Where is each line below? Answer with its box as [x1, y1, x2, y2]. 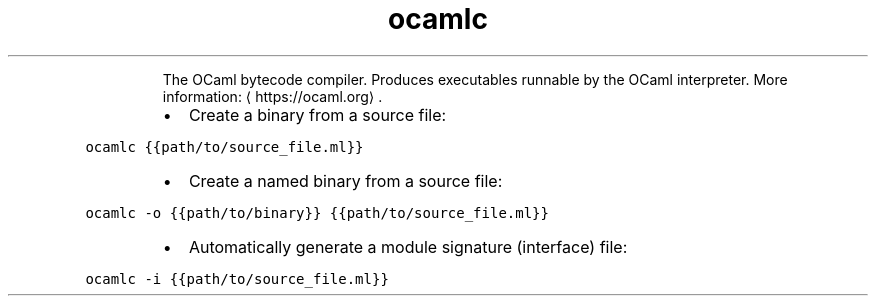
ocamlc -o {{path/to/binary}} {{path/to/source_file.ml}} [85, 204, 549, 221]
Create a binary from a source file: [188, 104, 447, 125]
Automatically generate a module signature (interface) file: [188, 236, 628, 257]
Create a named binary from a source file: [188, 170, 503, 191]
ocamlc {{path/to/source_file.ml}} [85, 138, 364, 155]
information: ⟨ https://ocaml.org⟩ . [162, 87, 383, 105]
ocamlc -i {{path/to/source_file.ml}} [85, 270, 389, 287]
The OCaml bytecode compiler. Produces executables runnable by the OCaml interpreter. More [162, 70, 788, 88]
